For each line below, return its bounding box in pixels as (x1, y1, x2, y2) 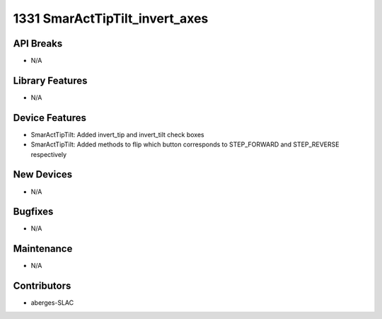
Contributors (13, 280, 71, 292)
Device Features (13, 112, 87, 124)
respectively (30, 150, 67, 158)
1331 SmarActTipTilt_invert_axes (13, 11, 209, 26)
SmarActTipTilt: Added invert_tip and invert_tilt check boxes (30, 130, 204, 139)
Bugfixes (13, 206, 54, 218)
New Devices (13, 168, 73, 180)
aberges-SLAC (30, 298, 74, 307)
